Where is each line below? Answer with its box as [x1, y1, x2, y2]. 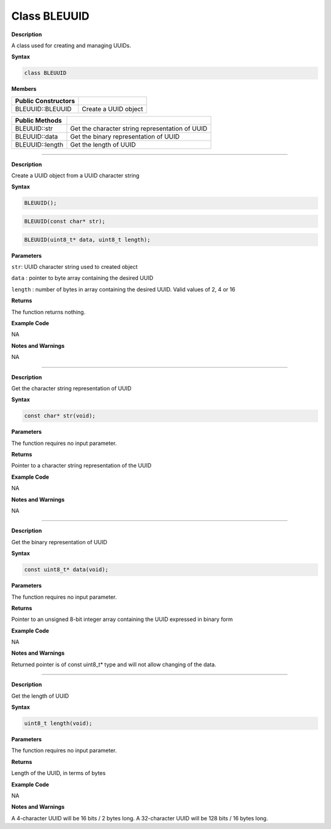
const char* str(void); [24, 412, 96, 420]
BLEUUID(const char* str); [24, 218, 105, 225]
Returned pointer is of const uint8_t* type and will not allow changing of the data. [11, 660, 217, 668]
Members [11, 85, 37, 93]
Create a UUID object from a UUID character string [11, 172, 140, 179]
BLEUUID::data [15, 132, 58, 141]
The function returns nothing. [11, 308, 86, 315]
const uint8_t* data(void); [24, 566, 108, 573]
